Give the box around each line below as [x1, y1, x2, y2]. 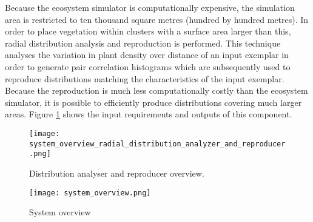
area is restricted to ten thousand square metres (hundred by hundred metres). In [5, 13, 309, 25]
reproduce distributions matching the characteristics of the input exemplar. [5, 72, 284, 85]
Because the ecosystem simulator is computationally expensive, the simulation [5, 1, 295, 13]
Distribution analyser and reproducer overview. [29, 166, 204, 179]
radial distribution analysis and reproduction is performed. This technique [5, 36, 281, 49]
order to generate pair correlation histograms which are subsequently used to [5, 60, 291, 73]
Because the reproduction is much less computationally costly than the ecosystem [5, 84, 308, 97]
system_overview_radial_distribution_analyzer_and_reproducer [29, 139, 286, 148]
